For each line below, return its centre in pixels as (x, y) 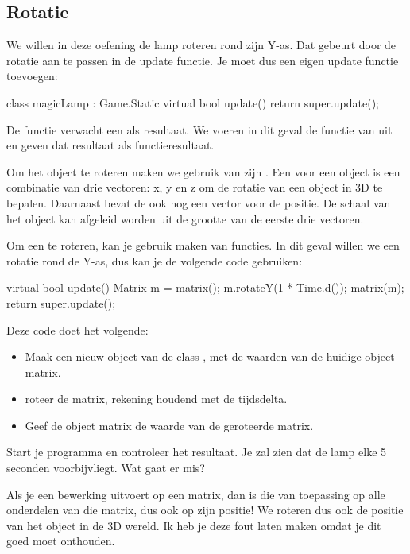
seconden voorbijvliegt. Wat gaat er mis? (106, 468)
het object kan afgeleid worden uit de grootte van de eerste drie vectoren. (185, 218)
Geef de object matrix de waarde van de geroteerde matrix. (169, 425)
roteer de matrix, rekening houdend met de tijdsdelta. (156, 399)
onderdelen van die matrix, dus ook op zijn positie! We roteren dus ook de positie (205, 510)
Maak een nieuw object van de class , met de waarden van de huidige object (210, 356)
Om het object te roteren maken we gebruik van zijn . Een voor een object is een (203, 171)
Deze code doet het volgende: (77, 329)
